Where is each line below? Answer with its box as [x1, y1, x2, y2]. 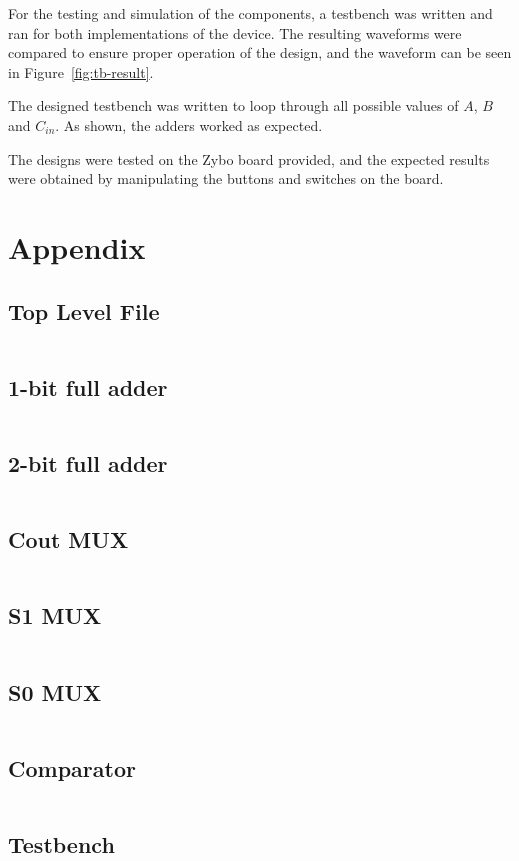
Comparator [8, 752, 136, 783]
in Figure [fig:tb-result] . [8, 61, 154, 82]
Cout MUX [8, 524, 129, 555]
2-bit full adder [8, 447, 168, 478]
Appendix [8, 226, 146, 267]
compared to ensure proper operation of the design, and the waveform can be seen [8, 42, 512, 63]
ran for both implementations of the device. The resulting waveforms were [8, 22, 462, 43]
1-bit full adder [8, 371, 168, 402]
